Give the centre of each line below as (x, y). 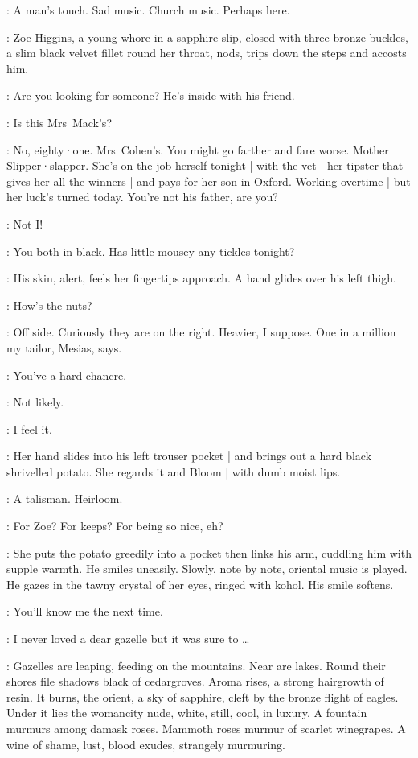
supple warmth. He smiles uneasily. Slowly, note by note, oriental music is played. (207, 568)
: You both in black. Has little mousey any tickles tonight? (151, 251)
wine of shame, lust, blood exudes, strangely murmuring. (146, 744)
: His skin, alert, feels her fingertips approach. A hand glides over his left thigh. (201, 278)
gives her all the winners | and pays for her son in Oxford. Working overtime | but (209, 181)
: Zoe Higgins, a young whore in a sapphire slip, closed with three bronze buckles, (207, 37)
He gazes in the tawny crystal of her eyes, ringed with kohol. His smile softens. (200, 584)
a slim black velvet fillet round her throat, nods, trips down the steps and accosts (207, 53)
